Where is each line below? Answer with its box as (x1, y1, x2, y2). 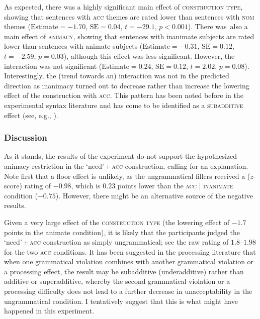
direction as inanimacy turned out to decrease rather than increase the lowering (4, 80, 249, 90)
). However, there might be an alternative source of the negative (55, 190, 253, 200)
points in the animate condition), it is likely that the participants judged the (4, 227, 240, 237)
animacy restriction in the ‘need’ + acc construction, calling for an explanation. (4, 160, 248, 171)
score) (4, 180, 22, 191)
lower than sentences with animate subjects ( (4, 41, 143, 51)
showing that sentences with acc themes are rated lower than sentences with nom (4, 11, 254, 22)
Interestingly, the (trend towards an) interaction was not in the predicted (4, 70, 229, 81)
